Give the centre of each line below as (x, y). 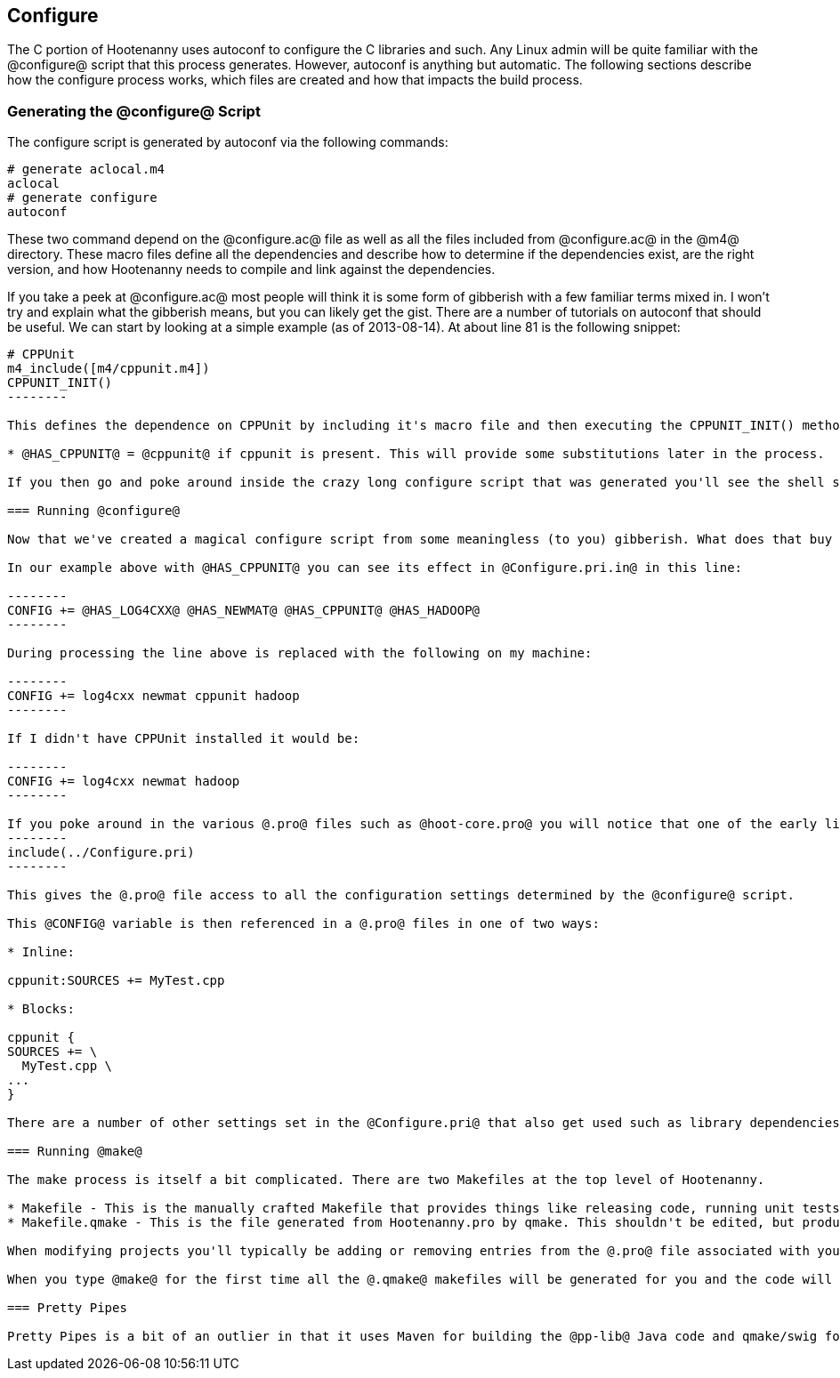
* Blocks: (41, 1009)
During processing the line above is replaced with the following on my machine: (300, 653)
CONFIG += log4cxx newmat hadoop (124, 782)
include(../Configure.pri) (101, 853)
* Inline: (41, 952)
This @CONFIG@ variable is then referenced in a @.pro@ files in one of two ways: (303, 924)
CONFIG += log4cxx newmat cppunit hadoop (153, 696)
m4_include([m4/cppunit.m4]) (109, 369)
